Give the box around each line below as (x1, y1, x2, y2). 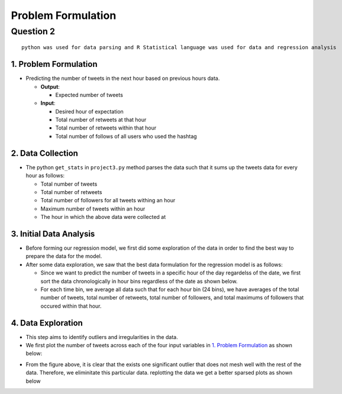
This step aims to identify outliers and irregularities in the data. (25, 333, 178, 340)
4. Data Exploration (11, 318, 83, 328)
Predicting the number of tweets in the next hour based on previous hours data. (25, 75, 220, 82)
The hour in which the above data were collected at (40, 214, 166, 221)
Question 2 (11, 26, 56, 37)
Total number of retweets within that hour (55, 124, 157, 131)
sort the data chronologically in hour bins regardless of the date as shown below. (40, 277, 238, 285)
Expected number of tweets (55, 91, 124, 98)
